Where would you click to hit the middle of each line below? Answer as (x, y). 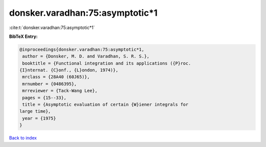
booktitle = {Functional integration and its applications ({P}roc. (107, 63)
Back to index (23, 138)
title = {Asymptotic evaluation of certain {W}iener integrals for (105, 105)
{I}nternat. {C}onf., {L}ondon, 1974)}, (69, 70)
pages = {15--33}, (44, 98)
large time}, (35, 111)
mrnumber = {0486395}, (50, 84)
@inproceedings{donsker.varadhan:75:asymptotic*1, (82, 49)
